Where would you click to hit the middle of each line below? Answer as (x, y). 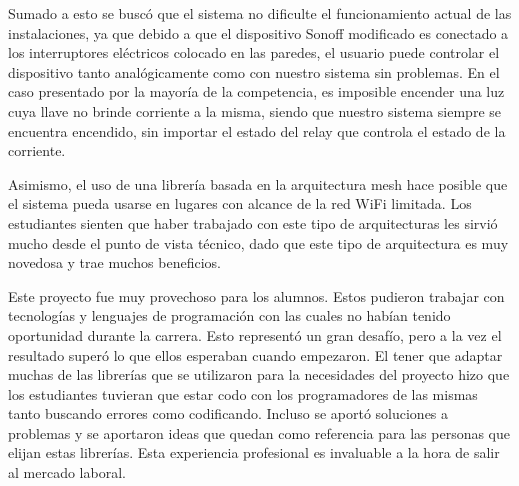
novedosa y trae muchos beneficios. (114, 262)
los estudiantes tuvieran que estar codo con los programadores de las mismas (243, 393)
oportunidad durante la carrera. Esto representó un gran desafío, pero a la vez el (255, 334)
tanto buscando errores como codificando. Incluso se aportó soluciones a (228, 413)
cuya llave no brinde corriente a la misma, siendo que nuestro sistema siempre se (254, 110)
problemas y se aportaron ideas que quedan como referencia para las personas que (259, 432)
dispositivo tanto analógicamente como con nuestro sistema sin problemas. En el (254, 71)
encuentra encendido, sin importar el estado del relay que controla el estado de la (257, 130)
